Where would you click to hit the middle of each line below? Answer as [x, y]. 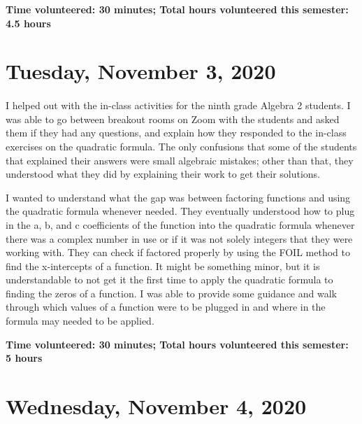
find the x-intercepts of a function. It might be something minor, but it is [163, 266]
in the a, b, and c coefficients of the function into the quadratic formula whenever [180, 224]
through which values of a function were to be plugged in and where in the [166, 307]
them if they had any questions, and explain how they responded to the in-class [176, 133]
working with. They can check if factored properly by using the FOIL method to [178, 252]
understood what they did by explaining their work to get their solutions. [163, 174]
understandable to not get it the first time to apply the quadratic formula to [169, 280]
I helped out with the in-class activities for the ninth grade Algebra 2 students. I [178, 105]
